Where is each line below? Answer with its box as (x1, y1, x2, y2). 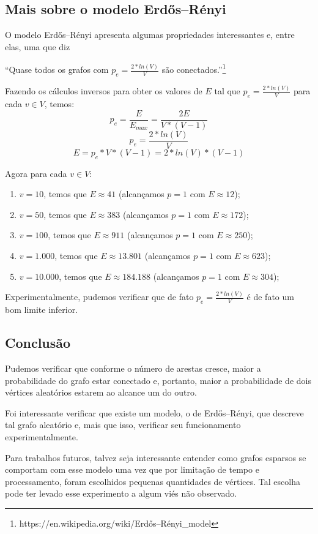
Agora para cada (5, 167, 67, 179)
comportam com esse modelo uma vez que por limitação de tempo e (5, 463, 259, 476)
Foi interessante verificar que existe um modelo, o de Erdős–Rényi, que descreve (5, 406, 304, 419)
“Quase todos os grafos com (5, 63, 109, 76)
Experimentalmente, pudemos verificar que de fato (5, 290, 194, 303)
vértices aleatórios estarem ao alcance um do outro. (5, 386, 197, 399)
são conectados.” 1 (161, 61, 226, 76)
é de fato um (246, 290, 294, 303)
